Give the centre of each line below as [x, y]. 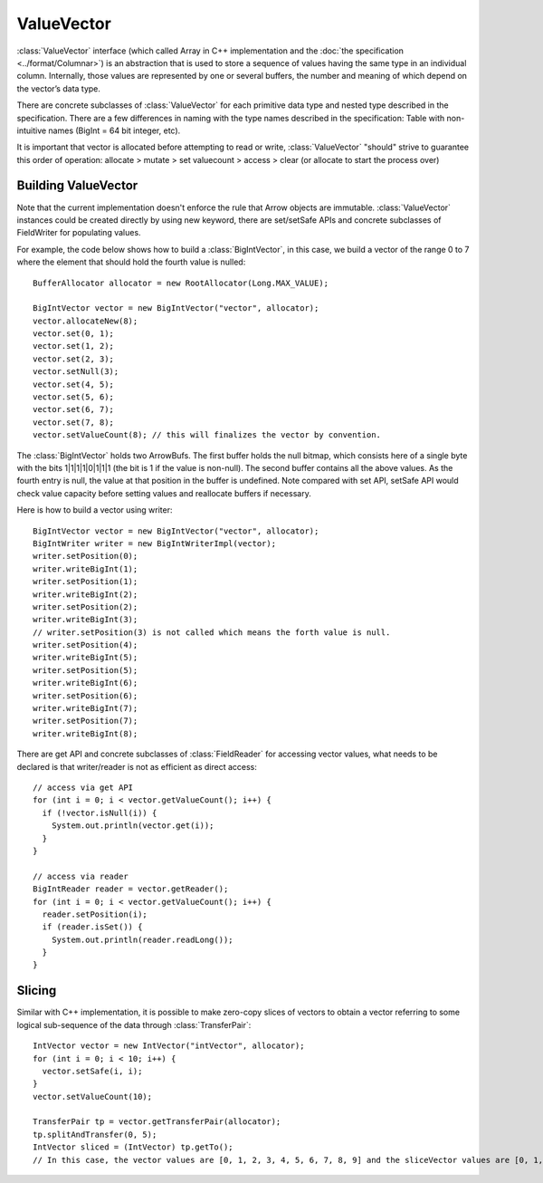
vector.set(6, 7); [74, 409]
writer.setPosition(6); [86, 696]
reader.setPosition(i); [95, 914]
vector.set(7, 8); [74, 422]
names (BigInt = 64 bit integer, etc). [114, 130]
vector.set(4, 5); [74, 384]
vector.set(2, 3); [74, 359]
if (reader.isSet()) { [92, 927]
